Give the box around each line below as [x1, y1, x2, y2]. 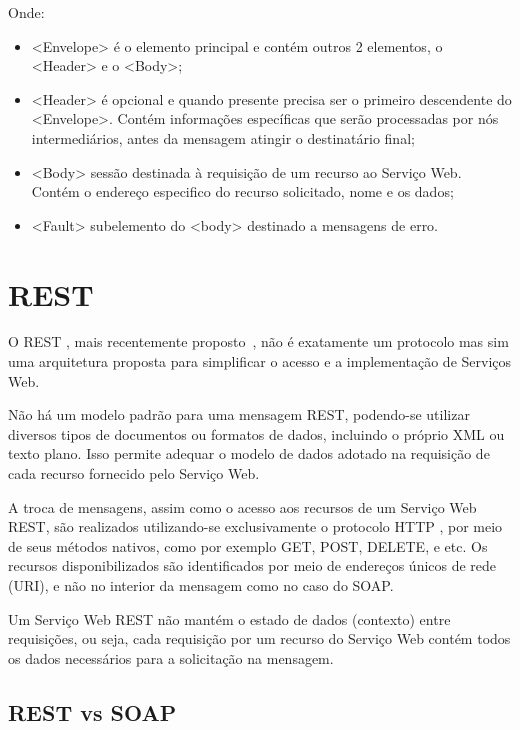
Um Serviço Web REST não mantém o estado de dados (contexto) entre [8, 608, 451, 629]
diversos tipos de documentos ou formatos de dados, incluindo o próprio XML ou [8, 423, 505, 444]
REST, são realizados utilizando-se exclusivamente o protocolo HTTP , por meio [8, 516, 503, 537]
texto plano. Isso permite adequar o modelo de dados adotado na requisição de [8, 443, 490, 464]
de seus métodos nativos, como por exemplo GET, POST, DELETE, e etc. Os [8, 535, 488, 556]
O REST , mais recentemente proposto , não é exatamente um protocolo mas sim [8, 331, 509, 352]
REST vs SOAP [8, 696, 177, 727]
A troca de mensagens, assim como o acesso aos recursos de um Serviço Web [8, 496, 477, 517]
